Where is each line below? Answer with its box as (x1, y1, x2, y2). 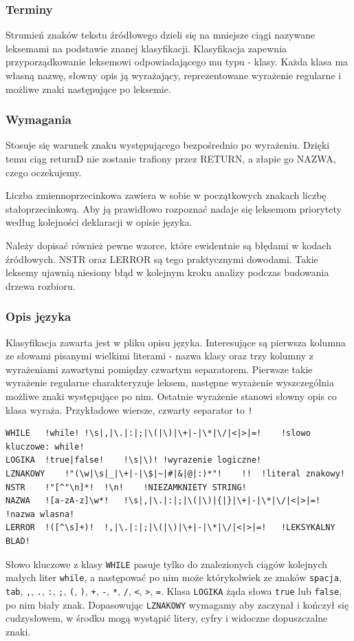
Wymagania (5, 111, 71, 128)
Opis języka (5, 308, 71, 325)
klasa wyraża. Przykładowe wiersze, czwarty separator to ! (5, 402, 253, 417)
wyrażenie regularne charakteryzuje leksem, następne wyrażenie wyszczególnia (5, 375, 334, 390)
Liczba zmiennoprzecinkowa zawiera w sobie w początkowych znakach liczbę (5, 188, 327, 202)
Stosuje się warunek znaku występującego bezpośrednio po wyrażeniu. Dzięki (5, 138, 330, 152)
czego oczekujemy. (5, 165, 82, 179)
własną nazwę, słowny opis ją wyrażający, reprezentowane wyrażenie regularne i (5, 68, 342, 82)
